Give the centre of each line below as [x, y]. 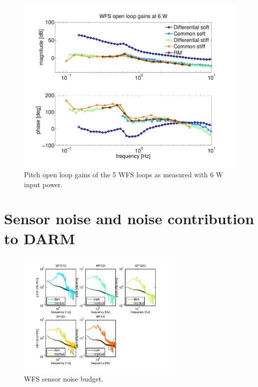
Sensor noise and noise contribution [129, 218]
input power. [43, 184]
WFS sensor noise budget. [64, 379]
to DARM [40, 238]
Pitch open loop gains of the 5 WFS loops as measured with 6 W [124, 175]
